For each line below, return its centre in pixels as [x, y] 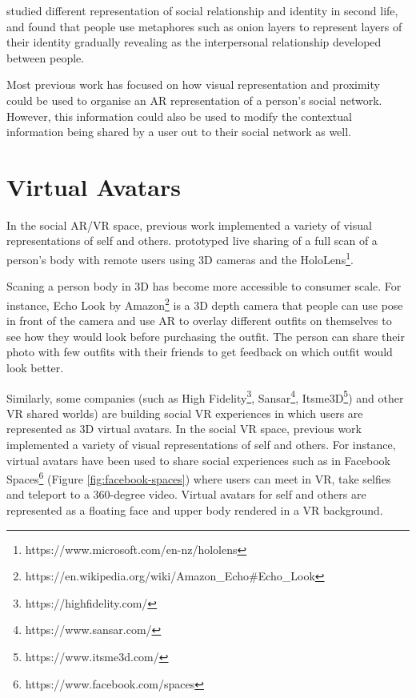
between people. [46, 57]
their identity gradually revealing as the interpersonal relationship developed [194, 42]
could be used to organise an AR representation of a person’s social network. [194, 100]
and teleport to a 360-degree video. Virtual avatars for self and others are [186, 494]
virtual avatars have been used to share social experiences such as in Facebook [198, 460]
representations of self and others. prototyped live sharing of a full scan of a [192, 241]
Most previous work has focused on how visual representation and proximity [193, 84]
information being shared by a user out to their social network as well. [179, 132]
